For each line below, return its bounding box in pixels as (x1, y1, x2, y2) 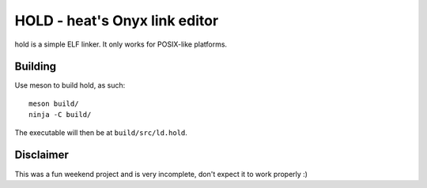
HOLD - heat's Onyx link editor (14, 12, 219, 29)
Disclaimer (14, 149, 69, 162)
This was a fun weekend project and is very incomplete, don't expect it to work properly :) (14, 169, 308, 179)
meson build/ (28, 99, 79, 108)
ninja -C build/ (28, 111, 92, 119)
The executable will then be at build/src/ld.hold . (14, 127, 187, 137)
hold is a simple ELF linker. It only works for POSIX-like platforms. (14, 39, 228, 49)
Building (14, 60, 57, 73)
